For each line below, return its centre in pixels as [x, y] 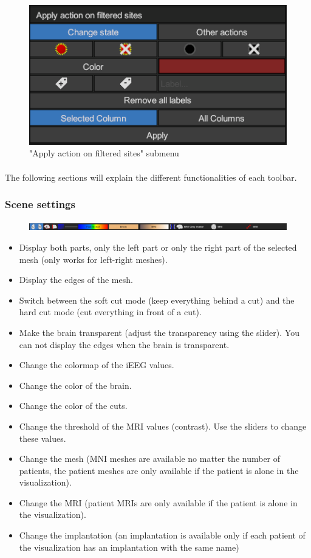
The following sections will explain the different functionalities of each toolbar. [151, 177]
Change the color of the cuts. [73, 406]
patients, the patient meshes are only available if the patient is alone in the [159, 470]
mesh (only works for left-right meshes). [93, 259]
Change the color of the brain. [75, 385]
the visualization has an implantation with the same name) [129, 547]
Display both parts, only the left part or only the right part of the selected [158, 247]
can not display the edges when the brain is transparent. [124, 344]
